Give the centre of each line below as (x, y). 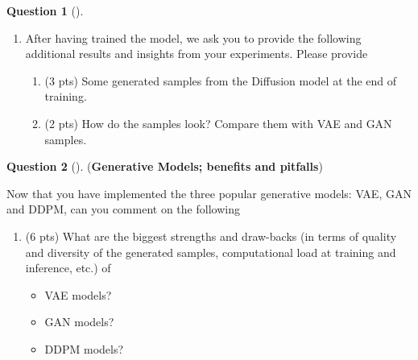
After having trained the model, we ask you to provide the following (193, 37)
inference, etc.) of (68, 268)
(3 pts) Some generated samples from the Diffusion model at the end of (221, 80)
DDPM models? (84, 348)
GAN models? (79, 322)
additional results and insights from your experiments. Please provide (197, 54)
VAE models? (78, 294)
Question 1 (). (45, 10)
